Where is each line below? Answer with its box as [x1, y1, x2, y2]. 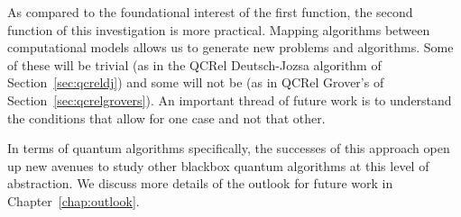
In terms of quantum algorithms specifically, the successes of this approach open [7, 139, 450, 158]
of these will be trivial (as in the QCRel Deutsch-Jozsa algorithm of [7, 55, 382, 74]
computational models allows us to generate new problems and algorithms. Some [7, 38, 454, 57]
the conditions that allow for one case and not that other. [7, 108, 326, 127]
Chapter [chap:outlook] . [7, 191, 140, 210]
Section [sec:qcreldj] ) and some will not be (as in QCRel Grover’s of [7, 73, 384, 92]
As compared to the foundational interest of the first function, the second [7, 3, 413, 21]
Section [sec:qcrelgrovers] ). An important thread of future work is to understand [7, 90, 452, 109]
